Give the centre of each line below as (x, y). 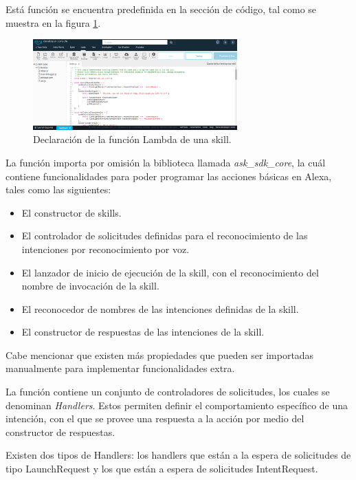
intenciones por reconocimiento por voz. (105, 249)
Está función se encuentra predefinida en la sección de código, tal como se (161, 9)
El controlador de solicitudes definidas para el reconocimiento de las (165, 236)
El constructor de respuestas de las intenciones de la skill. (143, 332)
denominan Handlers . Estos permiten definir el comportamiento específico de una (177, 405)
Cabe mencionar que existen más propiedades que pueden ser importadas (160, 354)
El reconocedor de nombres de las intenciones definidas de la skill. (160, 308)
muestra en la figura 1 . (53, 22)
